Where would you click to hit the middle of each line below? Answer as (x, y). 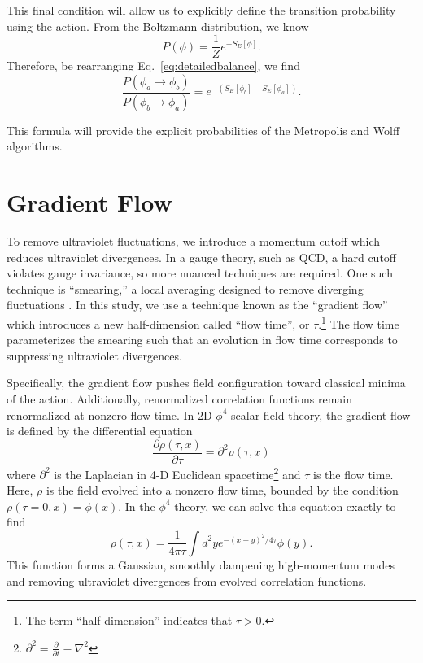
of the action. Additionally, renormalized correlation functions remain (179, 399)
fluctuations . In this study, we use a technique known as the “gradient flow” (197, 305)
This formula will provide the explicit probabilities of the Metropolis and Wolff (203, 130)
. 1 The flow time (359, 323)
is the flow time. (353, 474)
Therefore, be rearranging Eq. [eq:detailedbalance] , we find (153, 65)
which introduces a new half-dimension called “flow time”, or (158, 323)
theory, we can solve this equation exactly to (285, 506)
